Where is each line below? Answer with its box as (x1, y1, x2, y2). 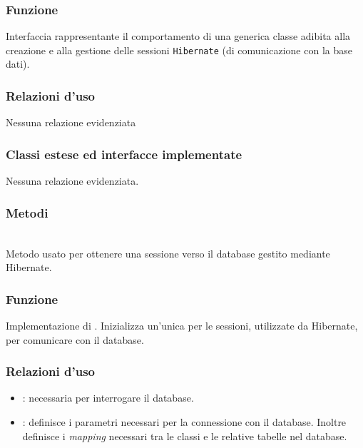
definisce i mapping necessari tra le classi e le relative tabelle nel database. (22, 428, 347, 443)
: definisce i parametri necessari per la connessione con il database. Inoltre (22, 414, 347, 429)
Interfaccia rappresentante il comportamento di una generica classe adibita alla (6, 29, 351, 44)
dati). (6, 56, 30, 71)
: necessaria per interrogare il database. (22, 390, 194, 405)
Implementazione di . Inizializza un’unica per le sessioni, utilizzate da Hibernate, (6, 317, 358, 332)
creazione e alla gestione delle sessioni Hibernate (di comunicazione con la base (6, 42, 352, 57)
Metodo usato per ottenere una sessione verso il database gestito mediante (6, 245, 330, 260)
